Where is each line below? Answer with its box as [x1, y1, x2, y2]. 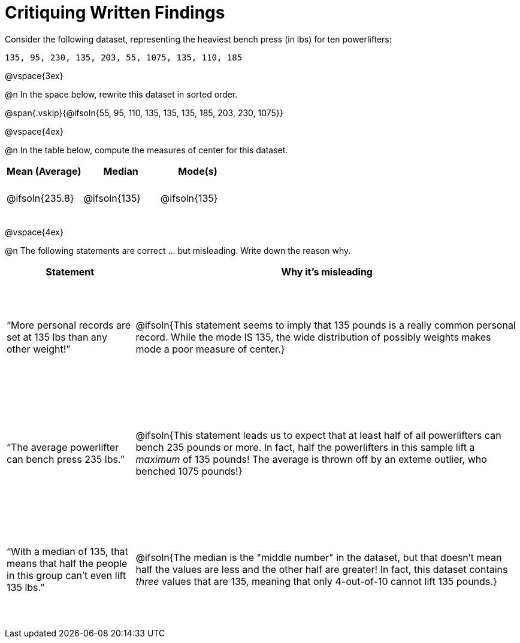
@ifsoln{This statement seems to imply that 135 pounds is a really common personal [135, 319, 516, 331]
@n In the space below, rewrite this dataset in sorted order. [5, 89, 238, 99]
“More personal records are [7, 319, 131, 331]
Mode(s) [178, 165, 217, 177]
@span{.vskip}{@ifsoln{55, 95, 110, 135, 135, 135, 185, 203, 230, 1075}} [5, 107, 283, 118]
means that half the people [7, 557, 128, 569]
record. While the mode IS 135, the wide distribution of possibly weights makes [135, 330, 491, 343]
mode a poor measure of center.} [135, 342, 285, 355]
